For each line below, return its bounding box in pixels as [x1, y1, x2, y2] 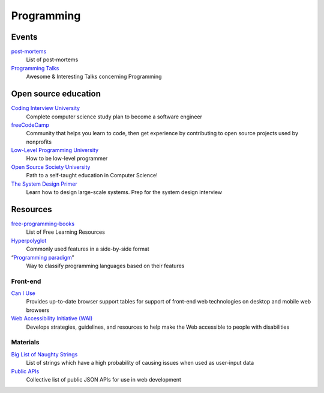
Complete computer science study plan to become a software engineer [26, 113, 202, 120]
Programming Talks [11, 64, 59, 72]
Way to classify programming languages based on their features [26, 262, 185, 269]
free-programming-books [11, 220, 75, 227]
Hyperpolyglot [11, 237, 47, 244]
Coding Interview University [11, 105, 80, 112]
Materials [11, 338, 40, 347]
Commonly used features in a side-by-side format [26, 245, 149, 252]
